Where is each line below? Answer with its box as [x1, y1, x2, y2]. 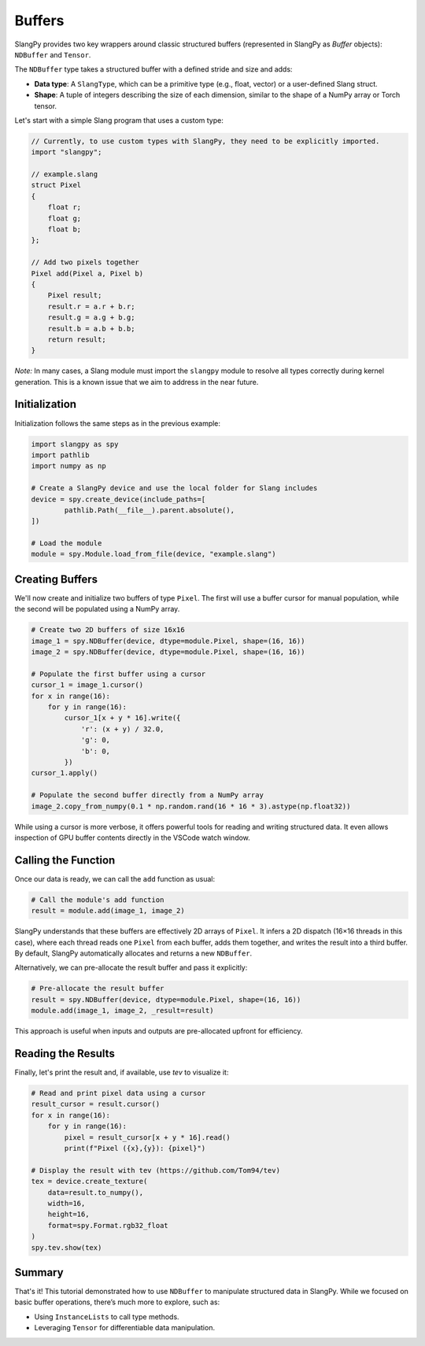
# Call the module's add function [31, 895, 164, 904]
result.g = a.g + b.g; [47, 313, 135, 322]
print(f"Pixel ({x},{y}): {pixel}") [64, 1144, 206, 1152]
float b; [47, 225, 82, 234]
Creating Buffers [14, 572, 98, 586]
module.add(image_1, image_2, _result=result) [31, 1006, 214, 1015]
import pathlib [31, 450, 90, 460]
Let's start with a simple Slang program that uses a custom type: [14, 115, 224, 125]
